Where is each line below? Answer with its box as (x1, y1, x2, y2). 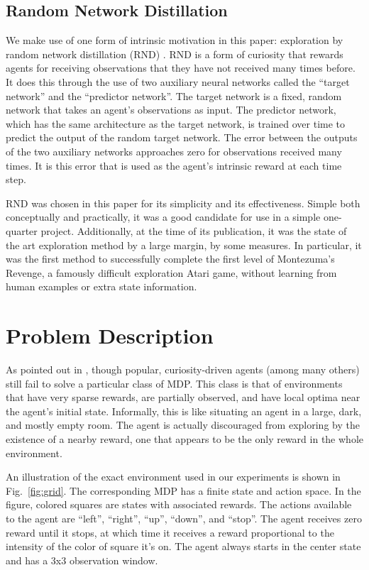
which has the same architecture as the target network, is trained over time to (6, 116, 346, 131)
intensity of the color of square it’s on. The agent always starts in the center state (6, 539, 361, 554)
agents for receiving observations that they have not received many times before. (6, 60, 356, 75)
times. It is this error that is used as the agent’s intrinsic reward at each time (6, 158, 342, 172)
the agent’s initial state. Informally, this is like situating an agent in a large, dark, (6, 403, 362, 418)
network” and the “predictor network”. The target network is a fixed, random (6, 88, 342, 103)
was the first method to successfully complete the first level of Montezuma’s (6, 251, 335, 266)
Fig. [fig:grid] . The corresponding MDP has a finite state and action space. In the (6, 483, 361, 498)
